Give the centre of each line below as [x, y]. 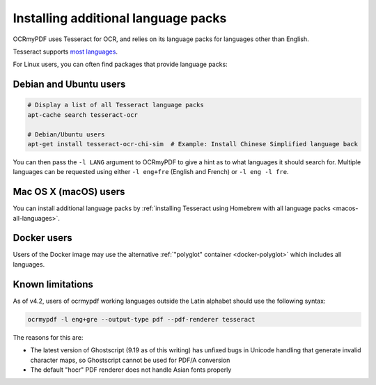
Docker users [42, 238]
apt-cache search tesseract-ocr [83, 115]
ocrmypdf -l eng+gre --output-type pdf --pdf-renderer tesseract [141, 319]
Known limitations [53, 284]
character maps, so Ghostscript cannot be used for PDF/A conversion [130, 360]
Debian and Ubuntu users [69, 85]
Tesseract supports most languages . [65, 52]
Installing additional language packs [120, 18]
